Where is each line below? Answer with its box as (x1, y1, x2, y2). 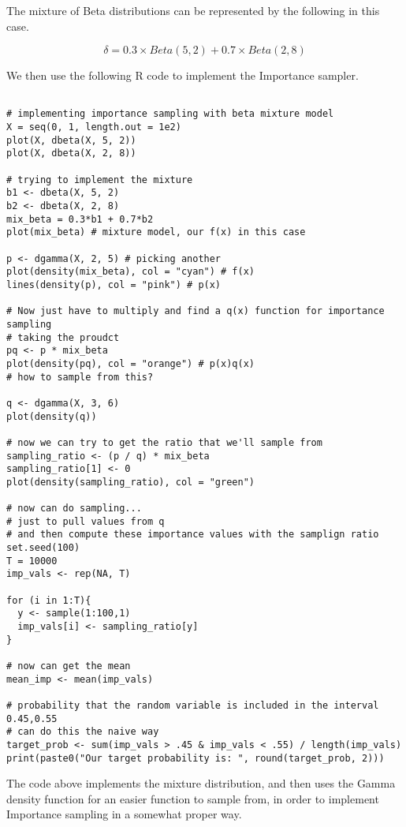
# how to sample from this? (6, 371, 154, 383)
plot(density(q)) (6, 410, 97, 422)
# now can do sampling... (6, 503, 142, 515)
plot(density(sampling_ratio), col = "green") (6, 476, 255, 488)
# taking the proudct (6, 331, 120, 343)
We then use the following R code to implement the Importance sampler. (6, 67, 359, 84)
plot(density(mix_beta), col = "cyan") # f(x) (6, 266, 255, 278)
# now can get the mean (6, 660, 131, 672)
